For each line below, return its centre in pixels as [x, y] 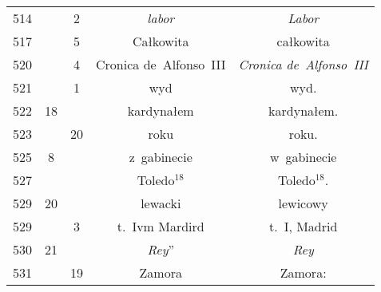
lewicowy [303, 203]
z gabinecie [161, 157]
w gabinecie [303, 157]
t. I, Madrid [303, 226]
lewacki [161, 203]
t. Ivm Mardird [161, 226]
